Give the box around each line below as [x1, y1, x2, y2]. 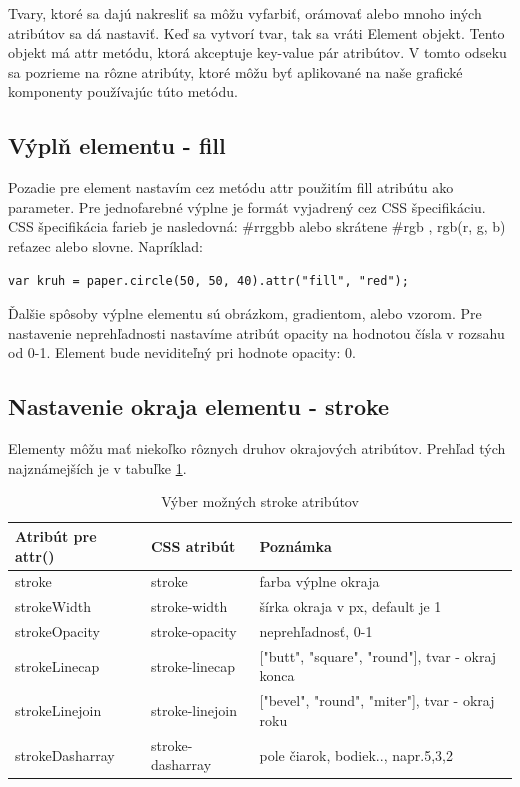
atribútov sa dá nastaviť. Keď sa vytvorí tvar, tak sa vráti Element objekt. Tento [8, 22, 505, 43]
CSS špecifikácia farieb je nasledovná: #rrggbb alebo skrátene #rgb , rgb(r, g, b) [8, 216, 506, 237]
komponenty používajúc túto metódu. [8, 81, 238, 102]
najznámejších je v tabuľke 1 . [8, 457, 187, 478]
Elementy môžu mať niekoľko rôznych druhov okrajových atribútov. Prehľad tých [8, 438, 506, 459]
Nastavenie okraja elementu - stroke [8, 391, 390, 422]
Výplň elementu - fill [8, 130, 226, 161]
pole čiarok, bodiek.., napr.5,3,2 [259, 744, 453, 765]
